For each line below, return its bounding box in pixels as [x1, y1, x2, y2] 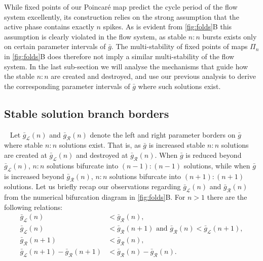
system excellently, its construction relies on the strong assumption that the [4, 11, 239, 22]
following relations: [4, 201, 63, 212]
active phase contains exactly [4, 21, 94, 32]
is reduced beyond [185, 149, 242, 160]
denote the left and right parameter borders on [90, 129, 236, 140]
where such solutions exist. [138, 80, 221, 91]
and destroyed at [76, 149, 128, 160]
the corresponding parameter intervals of [4, 80, 130, 91]
